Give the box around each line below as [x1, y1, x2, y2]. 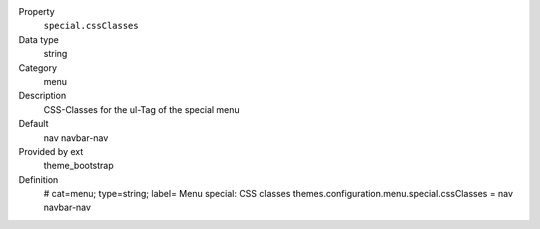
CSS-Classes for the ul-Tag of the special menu [43, 103, 240, 115]
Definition [18, 173, 59, 185]
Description [18, 90, 67, 102]
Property [18, 6, 55, 17]
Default [18, 118, 49, 130]
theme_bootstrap [43, 160, 114, 172]
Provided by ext [18, 145, 84, 157]
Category [18, 61, 58, 74]
